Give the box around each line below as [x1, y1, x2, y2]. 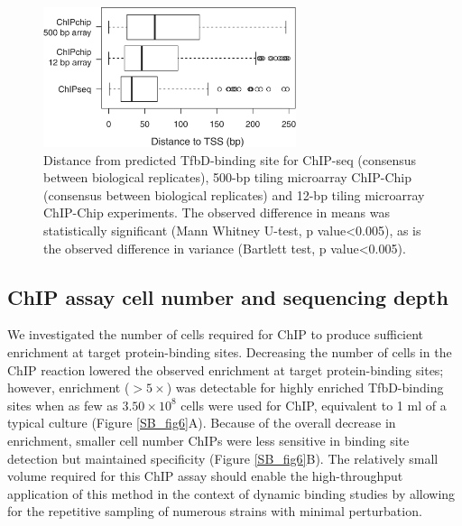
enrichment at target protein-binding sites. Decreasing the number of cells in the [7, 342, 452, 361]
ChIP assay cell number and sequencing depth [7, 282, 448, 310]
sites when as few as [7, 395, 118, 414]
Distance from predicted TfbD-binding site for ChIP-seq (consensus [43, 150, 416, 169]
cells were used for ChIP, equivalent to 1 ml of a [180, 395, 447, 414]
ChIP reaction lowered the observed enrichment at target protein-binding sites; [7, 360, 444, 379]
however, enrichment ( [7, 378, 130, 397]
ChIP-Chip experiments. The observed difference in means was [43, 203, 391, 222]
